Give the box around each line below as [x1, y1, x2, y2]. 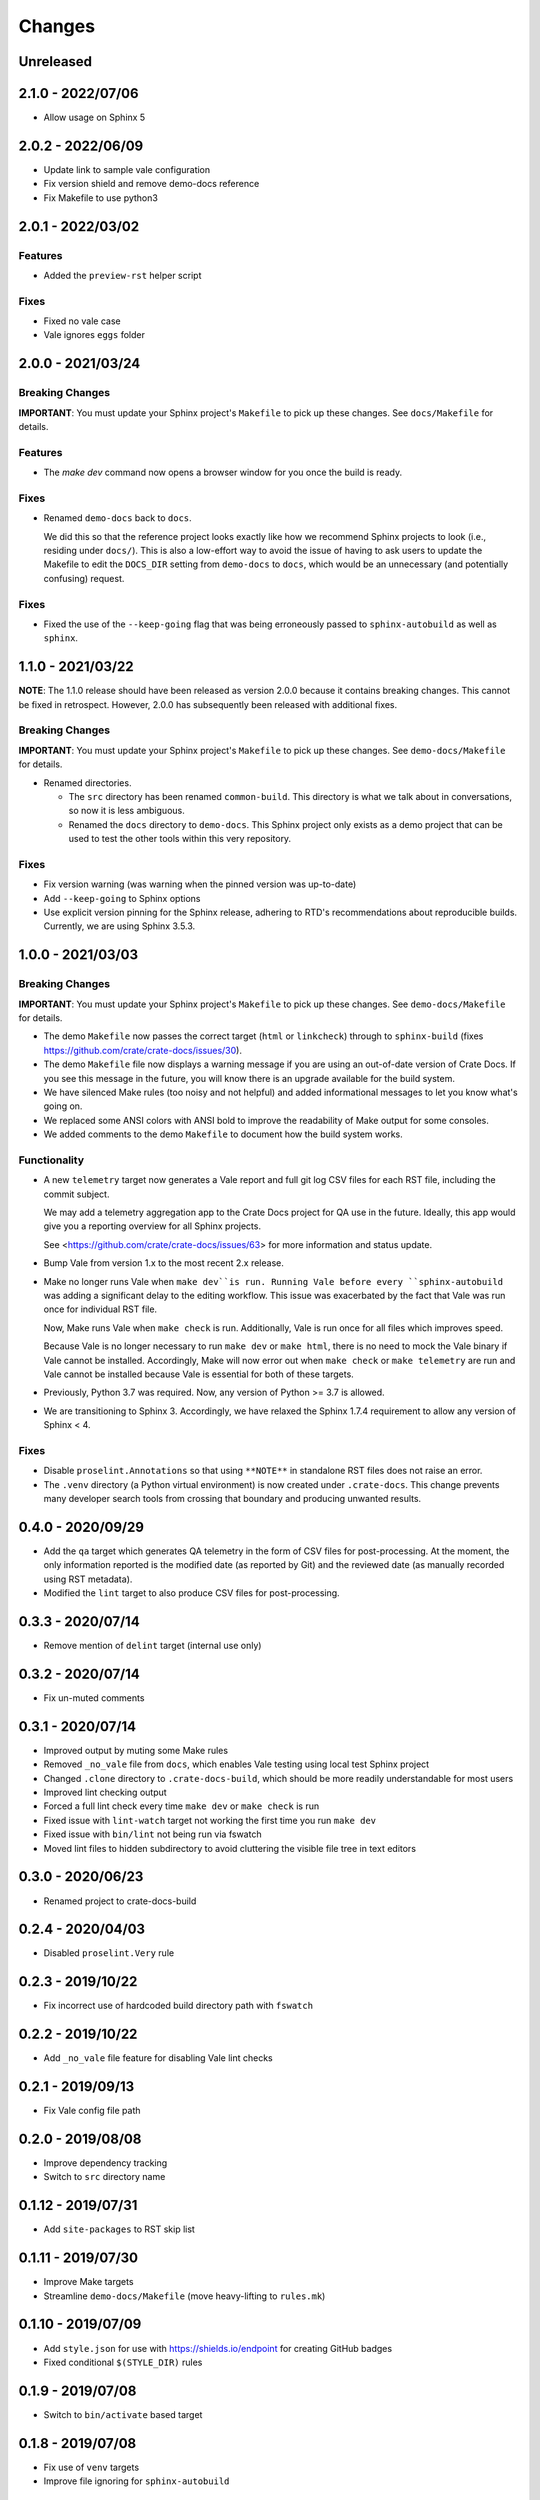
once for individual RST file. [43, 1303, 158, 1315]
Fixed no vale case [43, 315, 121, 327]
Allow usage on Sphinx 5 [43, 111, 146, 124]
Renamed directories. [43, 776, 132, 789]
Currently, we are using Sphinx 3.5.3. [43, 920, 196, 932]
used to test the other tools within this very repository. [68, 833, 292, 845]
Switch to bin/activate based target [43, 2408, 203, 2420]
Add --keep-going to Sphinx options [43, 892, 201, 904]
